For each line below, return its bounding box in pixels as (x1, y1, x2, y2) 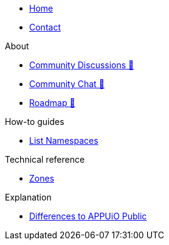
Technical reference (5, 154, 85, 165)
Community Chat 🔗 (29, 79, 105, 89)
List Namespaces (29, 135, 98, 146)
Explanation (5, 192, 52, 202)
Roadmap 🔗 (29, 98, 75, 108)
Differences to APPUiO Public (29, 211, 147, 221)
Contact (29, 22, 61, 32)
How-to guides (5, 116, 64, 127)
